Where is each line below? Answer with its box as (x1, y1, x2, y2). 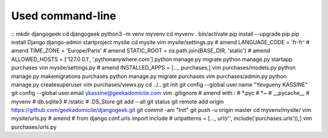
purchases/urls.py (11, 123, 57, 130)
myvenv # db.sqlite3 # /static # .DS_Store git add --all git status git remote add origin (11, 97, 224, 105)
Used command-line (11, 9, 117, 22)
